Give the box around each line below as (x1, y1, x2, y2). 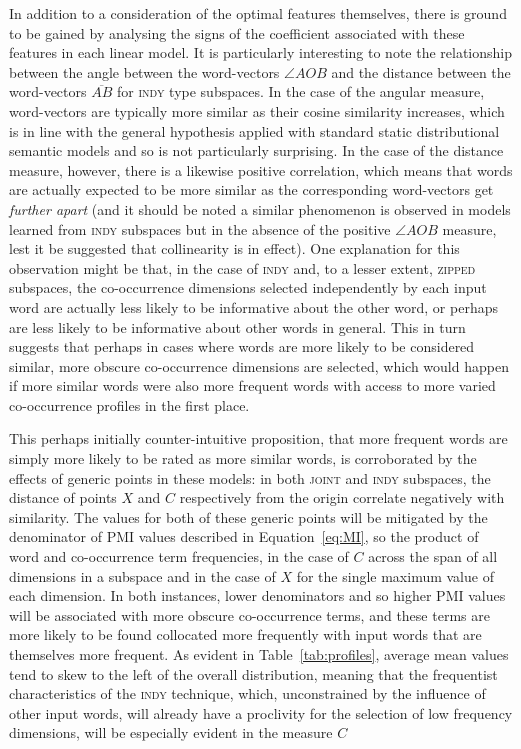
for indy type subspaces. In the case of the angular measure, (117, 81, 485, 102)
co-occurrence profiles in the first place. (9, 394, 250, 415)
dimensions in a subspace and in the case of (9, 565, 276, 586)
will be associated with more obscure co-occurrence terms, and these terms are (9, 604, 490, 625)
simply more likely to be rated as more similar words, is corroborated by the (9, 448, 477, 469)
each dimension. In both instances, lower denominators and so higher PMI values (9, 585, 506, 606)
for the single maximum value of (296, 565, 494, 586)
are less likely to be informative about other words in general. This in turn (9, 316, 466, 337)
